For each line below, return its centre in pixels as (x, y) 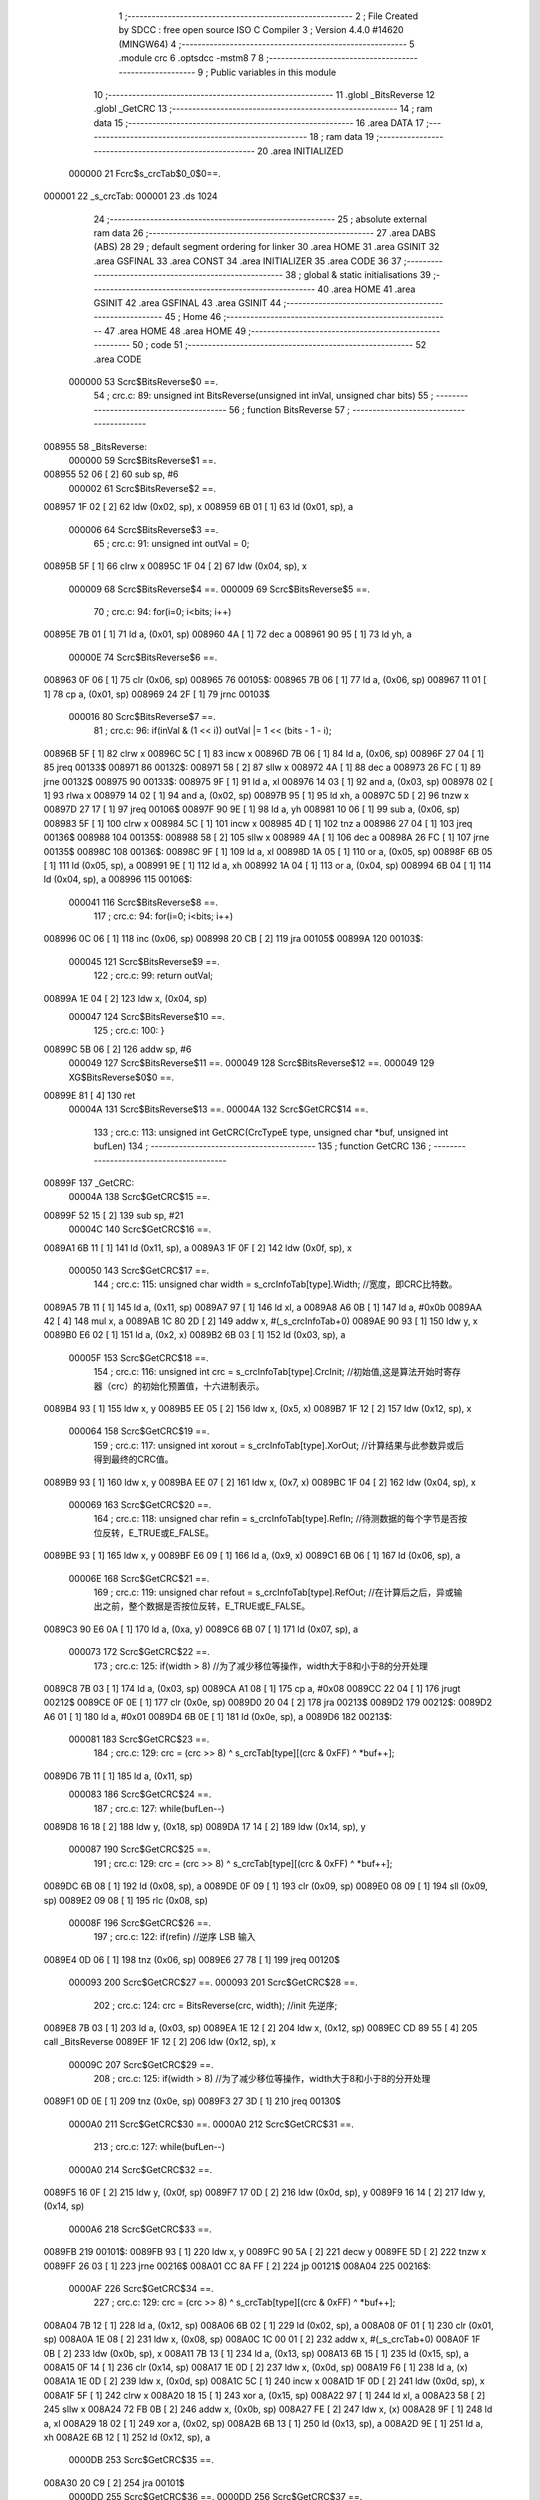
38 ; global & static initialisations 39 (358, 275)
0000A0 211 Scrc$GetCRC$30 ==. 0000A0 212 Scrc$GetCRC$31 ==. (211, 2124)
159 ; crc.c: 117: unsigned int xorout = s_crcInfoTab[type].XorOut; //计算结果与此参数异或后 (279, 1445)
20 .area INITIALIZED (300, 151)
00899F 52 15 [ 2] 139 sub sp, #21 (113, 1215)
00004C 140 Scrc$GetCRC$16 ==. (140, 1229)
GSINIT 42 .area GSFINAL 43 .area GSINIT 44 (187, 303)
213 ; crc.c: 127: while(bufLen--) (159, 2147)
